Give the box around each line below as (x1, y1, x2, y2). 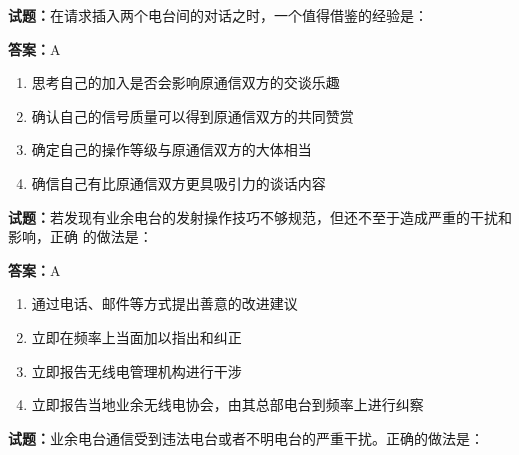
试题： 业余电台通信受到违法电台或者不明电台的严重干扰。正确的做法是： (8, 427, 484, 448)
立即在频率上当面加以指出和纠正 (31, 326, 242, 347)
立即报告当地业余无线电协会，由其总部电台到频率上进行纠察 (31, 394, 424, 415)
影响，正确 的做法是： (8, 226, 153, 247)
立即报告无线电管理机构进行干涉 (31, 360, 242, 381)
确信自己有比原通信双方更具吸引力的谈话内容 (31, 172, 326, 193)
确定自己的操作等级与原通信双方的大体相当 (31, 139, 312, 160)
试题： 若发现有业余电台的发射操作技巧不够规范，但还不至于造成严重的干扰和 (8, 206, 512, 227)
